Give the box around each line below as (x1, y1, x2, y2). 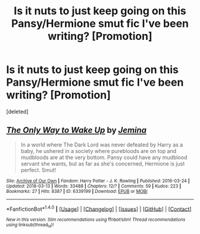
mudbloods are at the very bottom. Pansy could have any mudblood (20, 154, 187, 161)
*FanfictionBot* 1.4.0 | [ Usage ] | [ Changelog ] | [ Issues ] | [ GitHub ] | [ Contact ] (6, 204, 192, 213)
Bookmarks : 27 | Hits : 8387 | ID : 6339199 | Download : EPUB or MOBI (6, 188, 148, 194)
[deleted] (6, 108, 29, 115)
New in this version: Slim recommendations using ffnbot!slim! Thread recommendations (6, 217, 186, 223)
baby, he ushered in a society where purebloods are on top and (20, 147, 177, 154)
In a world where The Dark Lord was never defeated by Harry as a (20, 141, 183, 148)
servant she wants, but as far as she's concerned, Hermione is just (20, 160, 185, 167)
